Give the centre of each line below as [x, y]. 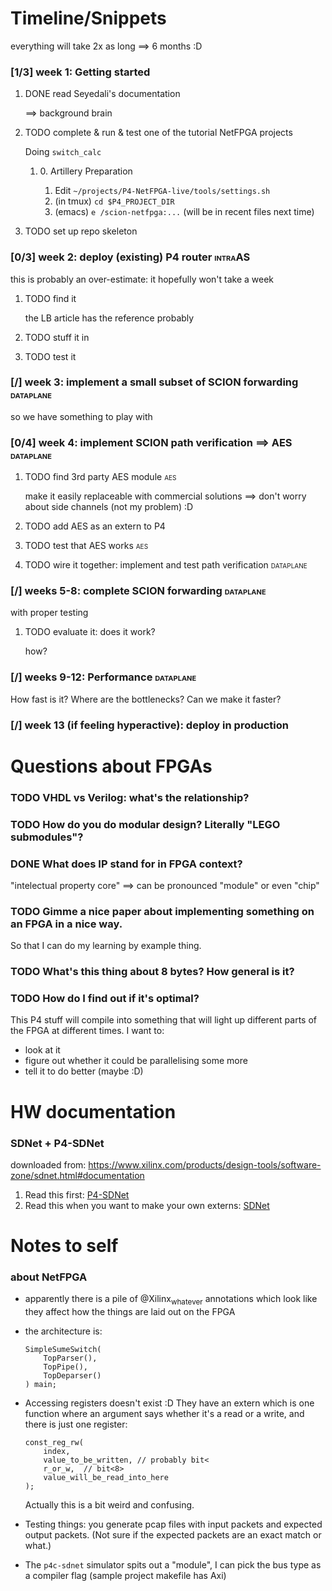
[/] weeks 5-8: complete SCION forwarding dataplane [138, 591]
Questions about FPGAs [111, 766]
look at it [42, 1050]
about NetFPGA [49, 1277]
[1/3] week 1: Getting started [80, 72]
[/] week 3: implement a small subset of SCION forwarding [154, 382]
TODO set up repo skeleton [81, 231]
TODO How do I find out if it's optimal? [105, 999]
